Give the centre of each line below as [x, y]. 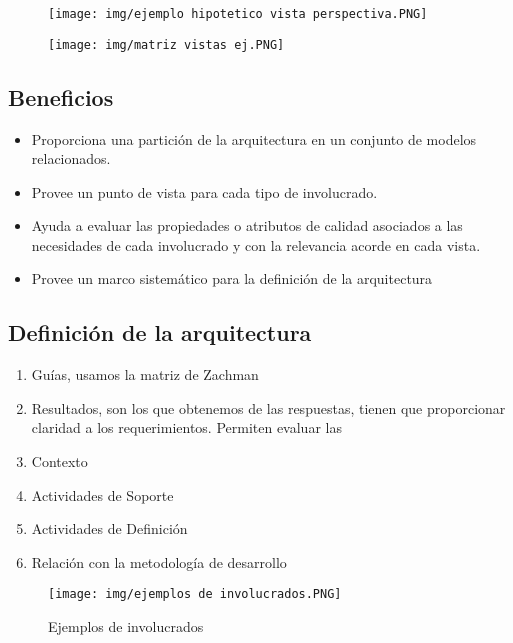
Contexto [59, 461]
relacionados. [71, 158]
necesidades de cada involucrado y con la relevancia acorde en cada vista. [256, 244]
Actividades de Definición [109, 528]
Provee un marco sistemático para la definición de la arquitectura [232, 278]
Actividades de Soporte [102, 494]
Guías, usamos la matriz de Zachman [145, 374]
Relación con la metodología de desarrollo [159, 561]
